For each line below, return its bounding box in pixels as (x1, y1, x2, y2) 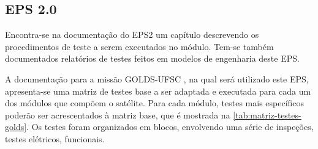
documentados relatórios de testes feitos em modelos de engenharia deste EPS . (5, 52, 300, 65)
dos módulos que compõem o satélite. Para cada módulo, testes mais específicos (5, 96, 305, 109)
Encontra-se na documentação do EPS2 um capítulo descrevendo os (5, 28, 259, 41)
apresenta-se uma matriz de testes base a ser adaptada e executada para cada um (5, 84, 311, 97)
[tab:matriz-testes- (233, 108, 301, 121)
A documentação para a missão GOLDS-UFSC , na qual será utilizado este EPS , (5, 72, 309, 85)
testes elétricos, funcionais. (5, 132, 105, 145)
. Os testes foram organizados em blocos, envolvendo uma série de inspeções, (26, 120, 314, 133)
